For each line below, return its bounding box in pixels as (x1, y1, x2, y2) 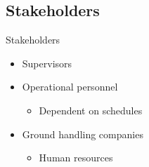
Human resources (39, 150, 113, 165)
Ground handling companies (22, 126, 143, 141)
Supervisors (22, 55, 72, 70)
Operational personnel (22, 79, 118, 94)
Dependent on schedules (39, 102, 143, 117)
